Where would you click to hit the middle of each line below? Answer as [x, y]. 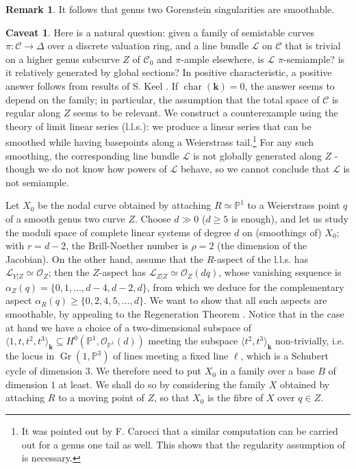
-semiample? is [314, 59]
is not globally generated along [257, 155]
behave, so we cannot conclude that [255, 169]
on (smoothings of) [282, 232]
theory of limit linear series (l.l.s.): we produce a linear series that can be [158, 126]
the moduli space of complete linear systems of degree [118, 232]
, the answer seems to [290, 85]
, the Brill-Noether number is [127, 245]
